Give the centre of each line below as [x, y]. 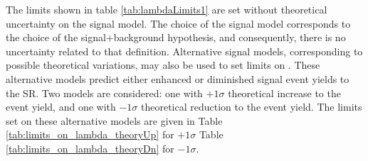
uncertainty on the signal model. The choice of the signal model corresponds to [178, 23]
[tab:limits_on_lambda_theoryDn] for [90, 148]
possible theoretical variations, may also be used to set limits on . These [163, 65]
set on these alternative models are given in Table [114, 120]
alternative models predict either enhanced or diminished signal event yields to [178, 78]
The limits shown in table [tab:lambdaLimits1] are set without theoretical [167, 9]
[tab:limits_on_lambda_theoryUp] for [90, 134]
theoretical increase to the [284, 93]
